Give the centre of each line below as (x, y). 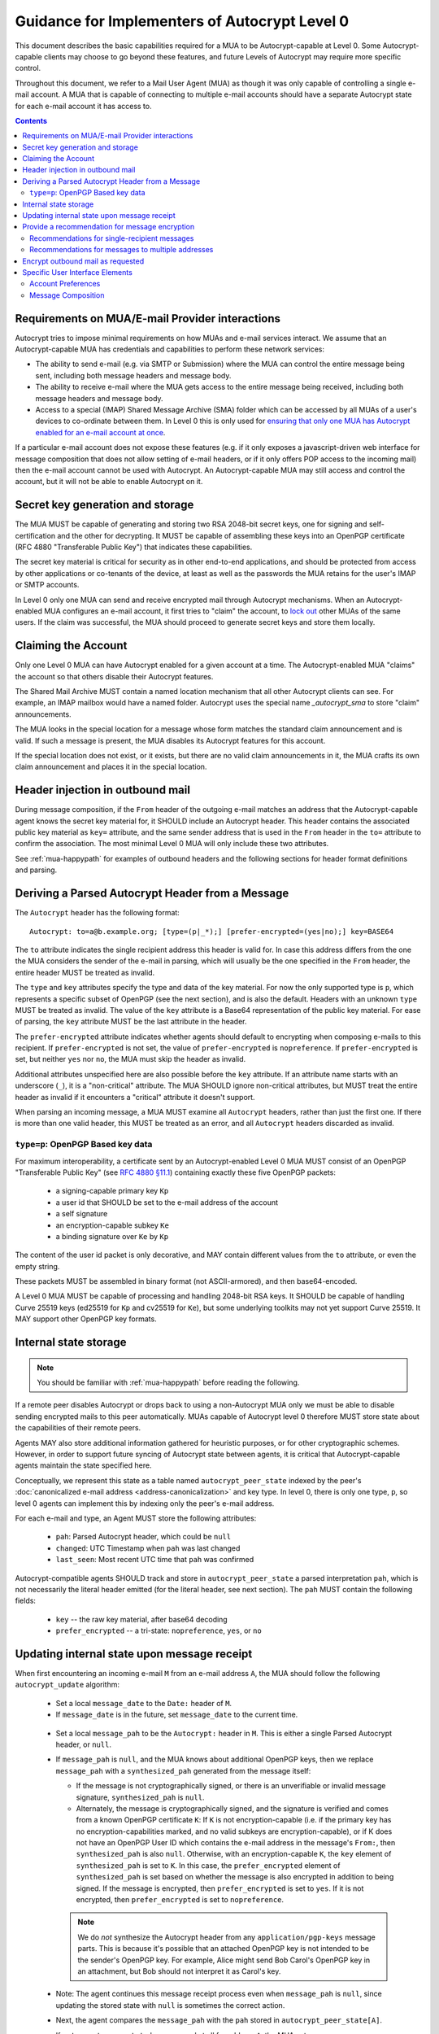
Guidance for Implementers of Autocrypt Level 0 (182, 21)
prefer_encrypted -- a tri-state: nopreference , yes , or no (159, 1630)
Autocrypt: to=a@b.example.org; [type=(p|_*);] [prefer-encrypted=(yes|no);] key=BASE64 (212, 931)
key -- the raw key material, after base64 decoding (141, 1619)
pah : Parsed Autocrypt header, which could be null (143, 1537)
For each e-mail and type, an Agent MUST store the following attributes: (136, 1518)
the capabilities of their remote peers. (78, 1428)
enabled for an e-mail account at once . (100, 432)
